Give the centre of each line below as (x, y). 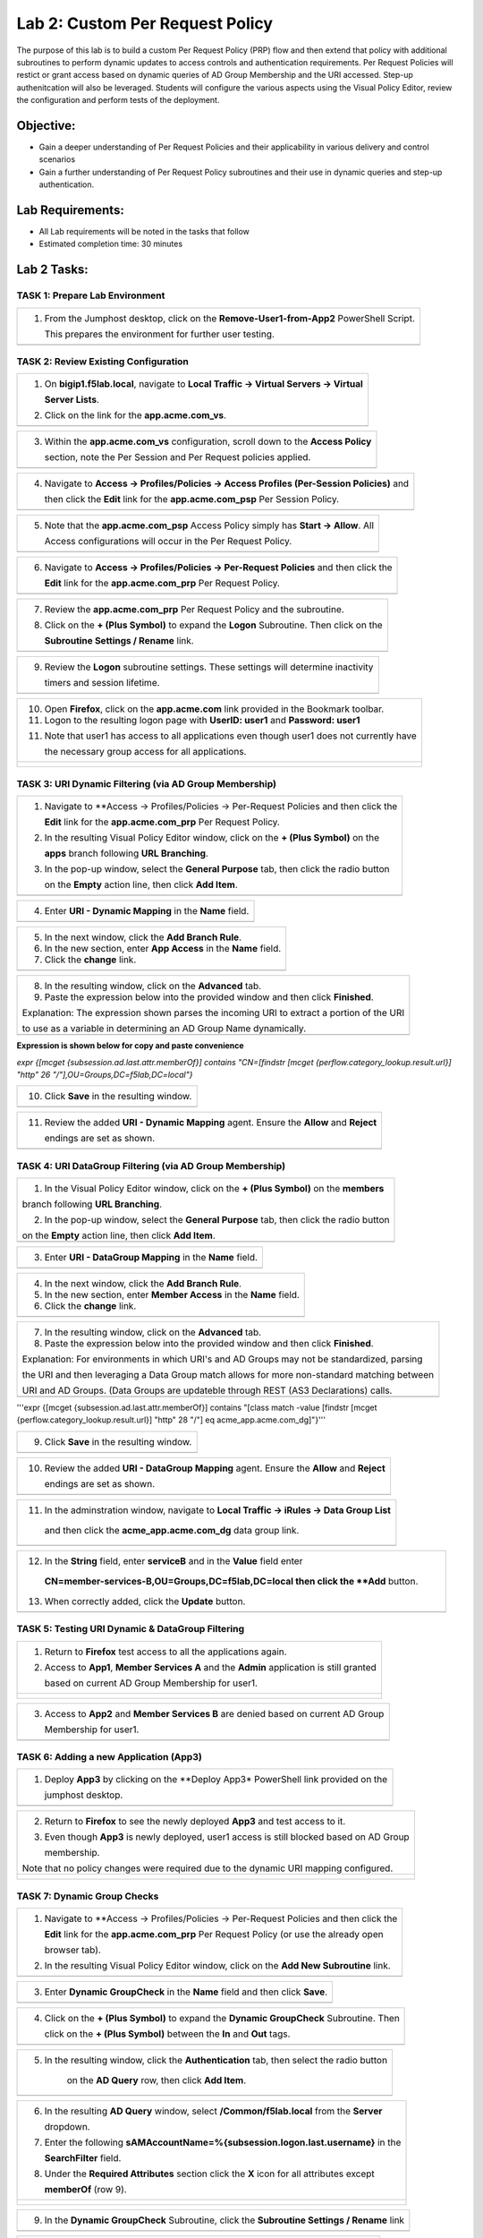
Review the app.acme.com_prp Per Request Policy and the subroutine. (194, 610)
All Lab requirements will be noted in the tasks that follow (144, 232)
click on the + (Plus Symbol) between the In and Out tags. (167, 2034)
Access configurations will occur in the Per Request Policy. (168, 542)
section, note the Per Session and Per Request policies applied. (178, 457)
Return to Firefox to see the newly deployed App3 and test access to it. (195, 1822)
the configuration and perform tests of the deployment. (118, 100)
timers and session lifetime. (102, 683)
